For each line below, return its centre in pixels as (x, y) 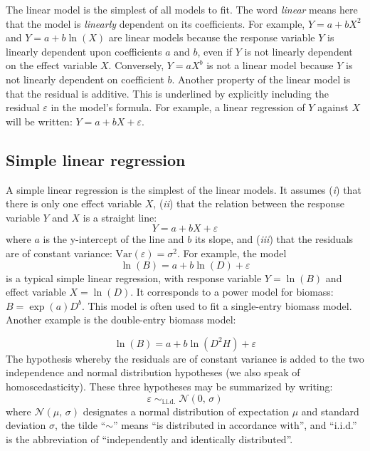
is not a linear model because (270, 65)
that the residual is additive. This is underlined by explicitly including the (167, 93)
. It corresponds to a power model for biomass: (232, 292)
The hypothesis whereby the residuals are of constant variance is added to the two (185, 358)
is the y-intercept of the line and (113, 239)
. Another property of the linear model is (261, 79)
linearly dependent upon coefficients (84, 51)
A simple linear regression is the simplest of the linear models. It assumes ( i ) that (184, 189)
